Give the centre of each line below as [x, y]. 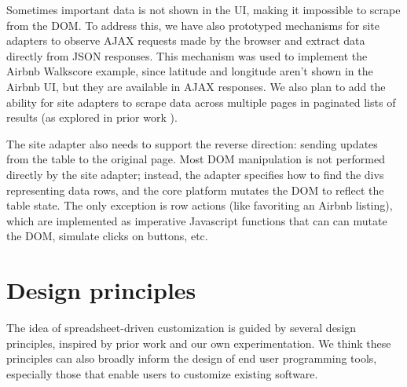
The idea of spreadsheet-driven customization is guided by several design [181, 328]
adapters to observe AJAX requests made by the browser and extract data [186, 40]
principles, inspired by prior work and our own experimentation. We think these [199, 343]
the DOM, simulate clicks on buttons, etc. [107, 236]
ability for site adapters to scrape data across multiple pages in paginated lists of [201, 102]
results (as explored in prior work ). [92, 117]
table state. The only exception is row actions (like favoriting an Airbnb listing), [200, 205]
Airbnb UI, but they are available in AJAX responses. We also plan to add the [196, 86]
